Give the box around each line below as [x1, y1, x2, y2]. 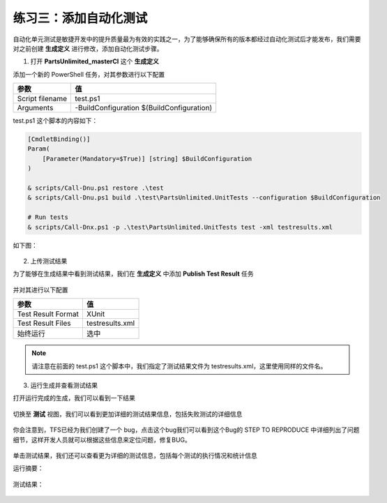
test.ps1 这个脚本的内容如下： [13, 117, 98, 125]
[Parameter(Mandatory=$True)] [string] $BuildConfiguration [42, 154, 252, 163]
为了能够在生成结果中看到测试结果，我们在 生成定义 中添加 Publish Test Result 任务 [13, 269, 254, 278]
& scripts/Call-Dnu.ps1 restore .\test [27, 184, 164, 192]
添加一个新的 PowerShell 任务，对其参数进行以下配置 [13, 70, 165, 78]
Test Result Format [17, 309, 79, 319]
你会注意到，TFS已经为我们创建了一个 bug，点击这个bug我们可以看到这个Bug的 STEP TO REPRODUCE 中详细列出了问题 [13, 426, 360, 434]
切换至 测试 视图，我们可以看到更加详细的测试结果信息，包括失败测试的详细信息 [13, 410, 243, 418]
